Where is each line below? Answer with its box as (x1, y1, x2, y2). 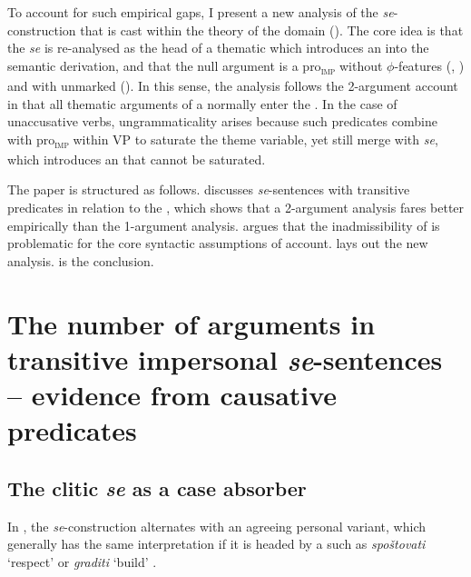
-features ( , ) (394, 55, 465, 75)
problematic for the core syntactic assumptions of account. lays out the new (7, 234, 428, 253)
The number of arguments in (7, 304, 376, 342)
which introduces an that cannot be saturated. (7, 149, 266, 168)
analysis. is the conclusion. (7, 251, 154, 270)
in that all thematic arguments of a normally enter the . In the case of (7, 94, 397, 113)
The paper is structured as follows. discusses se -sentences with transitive (7, 180, 410, 199)
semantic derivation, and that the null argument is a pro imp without (7, 55, 383, 77)
